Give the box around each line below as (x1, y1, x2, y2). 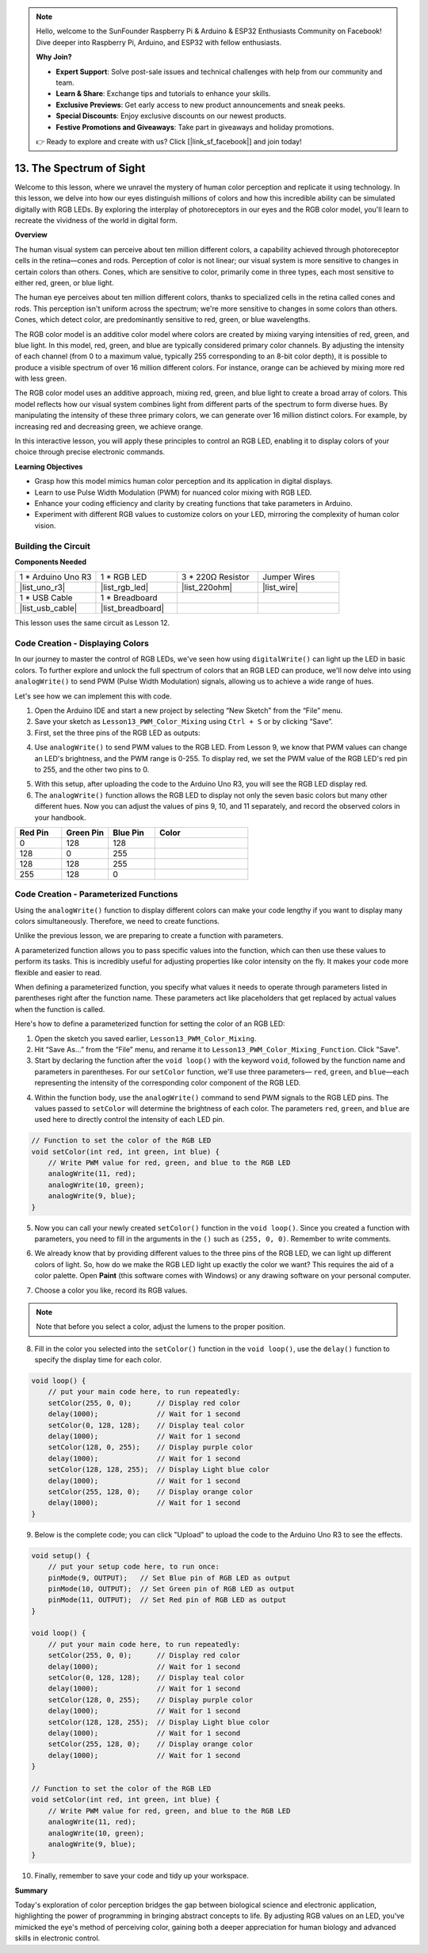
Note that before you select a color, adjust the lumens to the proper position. (36, 1322, 285, 1331)
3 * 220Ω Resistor (181, 572, 250, 583)
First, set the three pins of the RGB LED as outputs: (34, 728, 201, 737)
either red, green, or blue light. (14, 278, 114, 287)
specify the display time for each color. (34, 1355, 162, 1365)
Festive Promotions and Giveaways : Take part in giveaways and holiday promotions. (55, 122, 334, 132)
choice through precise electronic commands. (14, 447, 166, 457)
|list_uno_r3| (19, 582, 66, 593)
